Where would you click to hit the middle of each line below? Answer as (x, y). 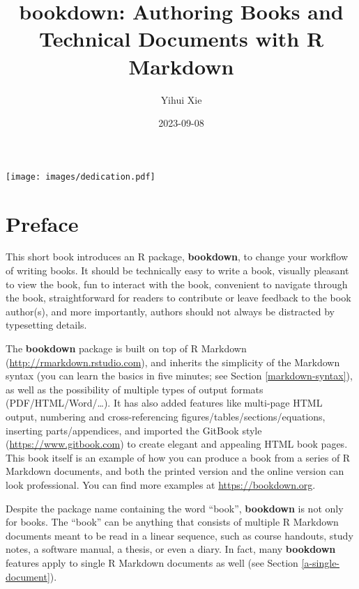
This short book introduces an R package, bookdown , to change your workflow (177, 257)
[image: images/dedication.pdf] (81, 176)
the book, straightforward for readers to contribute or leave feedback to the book (178, 298)
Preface (42, 223)
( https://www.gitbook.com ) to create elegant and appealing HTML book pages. (177, 444)
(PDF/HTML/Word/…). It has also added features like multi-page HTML (164, 403)
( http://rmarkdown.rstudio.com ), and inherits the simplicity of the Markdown (173, 362)
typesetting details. (46, 325)
